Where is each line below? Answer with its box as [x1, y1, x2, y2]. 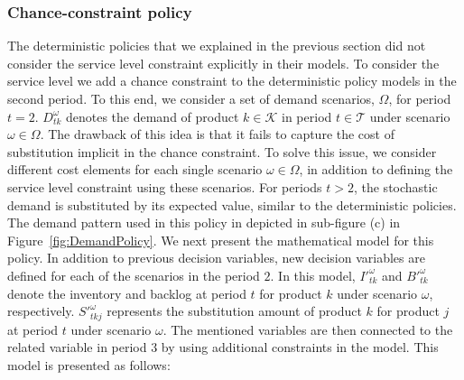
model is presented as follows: [7, 355, 171, 374]
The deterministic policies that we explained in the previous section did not [7, 36, 426, 55]
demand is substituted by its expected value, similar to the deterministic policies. [7, 195, 457, 214]
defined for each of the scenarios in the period [7, 265, 260, 284]
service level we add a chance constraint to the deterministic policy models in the [7, 71, 457, 90]
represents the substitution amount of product [107, 301, 362, 320]
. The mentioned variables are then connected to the [162, 320, 453, 338]
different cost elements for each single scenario [7, 160, 263, 179]
